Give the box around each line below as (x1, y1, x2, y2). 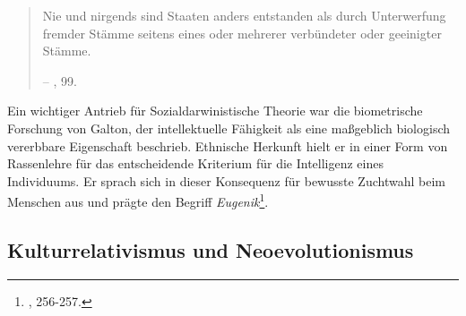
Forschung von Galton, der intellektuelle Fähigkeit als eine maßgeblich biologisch (7, 118, 451, 137)
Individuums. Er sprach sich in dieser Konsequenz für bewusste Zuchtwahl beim (7, 171, 445, 190)
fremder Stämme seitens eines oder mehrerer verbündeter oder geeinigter (42, 23, 442, 42)
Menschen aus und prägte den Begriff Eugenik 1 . (7, 190, 269, 210)
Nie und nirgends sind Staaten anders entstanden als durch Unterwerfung (42, 6, 446, 24)
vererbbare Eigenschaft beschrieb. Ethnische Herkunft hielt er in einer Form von (7, 136, 448, 155)
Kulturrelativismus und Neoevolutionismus (7, 235, 414, 263)
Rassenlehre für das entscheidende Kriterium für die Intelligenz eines (7, 154, 384, 173)
